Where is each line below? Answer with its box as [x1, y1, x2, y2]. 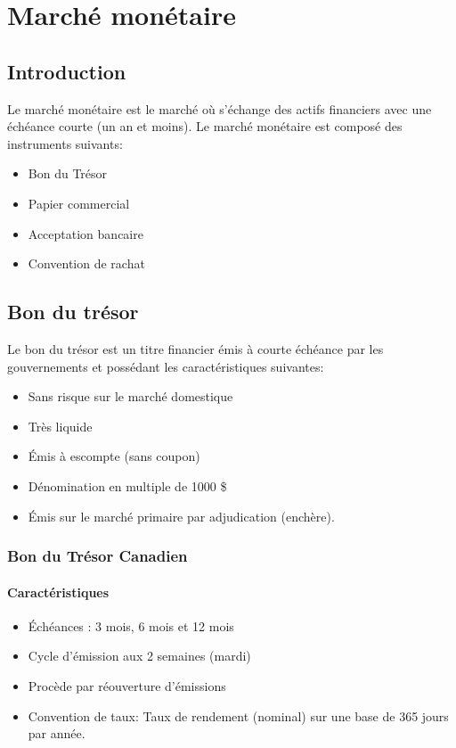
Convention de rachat [28, 254, 145, 273]
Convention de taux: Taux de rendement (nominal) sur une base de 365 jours [28, 706, 449, 725]
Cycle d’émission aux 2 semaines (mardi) [28, 646, 251, 665]
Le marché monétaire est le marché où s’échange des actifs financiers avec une [7, 99, 432, 118]
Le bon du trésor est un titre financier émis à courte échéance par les [7, 339, 384, 358]
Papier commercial [28, 193, 130, 212]
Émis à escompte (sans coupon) [28, 447, 200, 465]
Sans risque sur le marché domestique [28, 387, 233, 406]
